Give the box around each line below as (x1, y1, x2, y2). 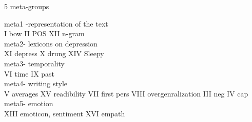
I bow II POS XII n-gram (4, 28, 85, 39)
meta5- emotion (4, 98, 53, 109)
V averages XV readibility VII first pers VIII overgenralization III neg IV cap (4, 88, 248, 99)
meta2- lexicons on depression (4, 38, 98, 48)
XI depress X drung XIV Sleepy (4, 48, 104, 59)
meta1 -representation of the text (4, 18, 108, 29)
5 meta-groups (4, 1, 49, 11)
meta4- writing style (4, 78, 67, 89)
